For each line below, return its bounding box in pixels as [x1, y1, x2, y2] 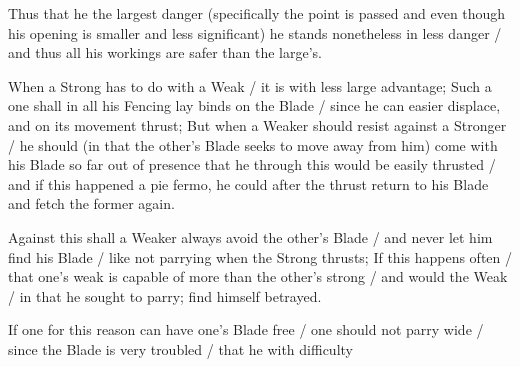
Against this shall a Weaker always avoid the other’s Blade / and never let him [8, 226, 493, 247]
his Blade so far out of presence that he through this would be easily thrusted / [8, 154, 496, 175]
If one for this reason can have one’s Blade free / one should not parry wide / [8, 319, 484, 340]
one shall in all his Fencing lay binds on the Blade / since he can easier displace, [8, 95, 501, 116]
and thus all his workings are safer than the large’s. [8, 42, 322, 63]
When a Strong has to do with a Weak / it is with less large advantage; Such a [8, 75, 492, 96]
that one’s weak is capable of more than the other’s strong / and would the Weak [8, 266, 508, 287]
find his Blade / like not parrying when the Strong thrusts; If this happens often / [8, 246, 513, 267]
